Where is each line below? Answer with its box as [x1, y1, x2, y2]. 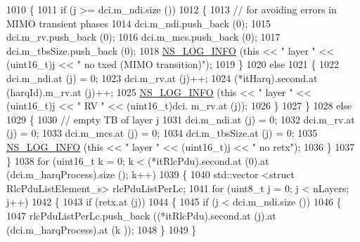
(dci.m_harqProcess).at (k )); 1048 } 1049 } [6, 222, 197, 236]
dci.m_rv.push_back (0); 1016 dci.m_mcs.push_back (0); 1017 [6, 29, 281, 44]
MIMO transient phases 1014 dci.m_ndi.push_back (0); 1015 [6, 15, 271, 30]
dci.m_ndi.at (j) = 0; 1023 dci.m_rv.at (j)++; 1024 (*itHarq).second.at [6, 70, 318, 85]
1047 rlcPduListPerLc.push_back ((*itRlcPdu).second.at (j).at [6, 208, 276, 222]
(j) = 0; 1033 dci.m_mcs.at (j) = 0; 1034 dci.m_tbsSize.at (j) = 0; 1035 [6, 126, 318, 140]
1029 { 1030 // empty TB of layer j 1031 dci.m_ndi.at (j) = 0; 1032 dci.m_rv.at [6, 112, 355, 126]
